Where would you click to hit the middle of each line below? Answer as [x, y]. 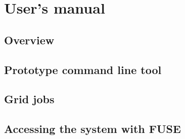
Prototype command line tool [83, 69]
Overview [29, 40]
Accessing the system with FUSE [92, 129]
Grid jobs [29, 99]
